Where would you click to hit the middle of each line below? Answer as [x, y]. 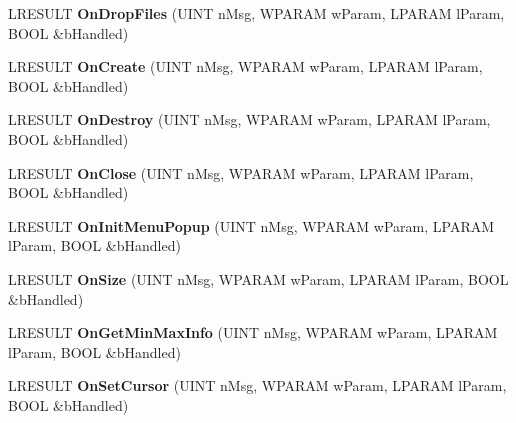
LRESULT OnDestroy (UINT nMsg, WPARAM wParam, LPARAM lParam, [249, 119]
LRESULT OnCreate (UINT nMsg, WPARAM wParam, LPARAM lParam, [245, 66]
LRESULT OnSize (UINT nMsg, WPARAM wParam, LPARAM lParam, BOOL [258, 278]
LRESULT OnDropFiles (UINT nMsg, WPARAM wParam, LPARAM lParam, [256, 13]
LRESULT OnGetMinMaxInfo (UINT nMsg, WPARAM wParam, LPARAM [253, 332]
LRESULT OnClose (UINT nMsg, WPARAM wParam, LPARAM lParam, [241, 172]
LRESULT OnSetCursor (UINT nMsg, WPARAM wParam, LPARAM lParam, [257, 385]
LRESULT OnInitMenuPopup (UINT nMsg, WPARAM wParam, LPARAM [251, 225]
